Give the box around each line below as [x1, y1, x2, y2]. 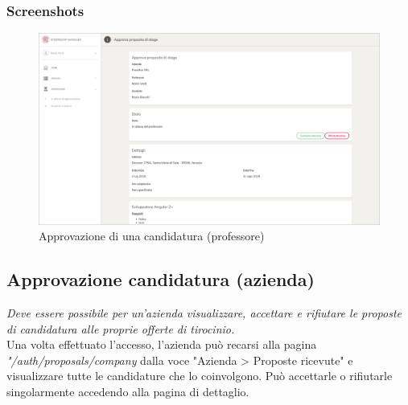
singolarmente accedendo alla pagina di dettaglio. [6, 383, 249, 400]
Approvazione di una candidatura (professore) [39, 227, 265, 244]
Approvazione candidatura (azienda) [6, 267, 315, 292]
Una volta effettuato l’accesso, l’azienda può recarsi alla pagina [6, 336, 317, 353]
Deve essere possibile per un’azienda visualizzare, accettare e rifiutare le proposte [6, 305, 402, 321]
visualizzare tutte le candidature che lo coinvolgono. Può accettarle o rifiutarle [6, 367, 393, 384]
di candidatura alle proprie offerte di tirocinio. [6, 320, 235, 337]
